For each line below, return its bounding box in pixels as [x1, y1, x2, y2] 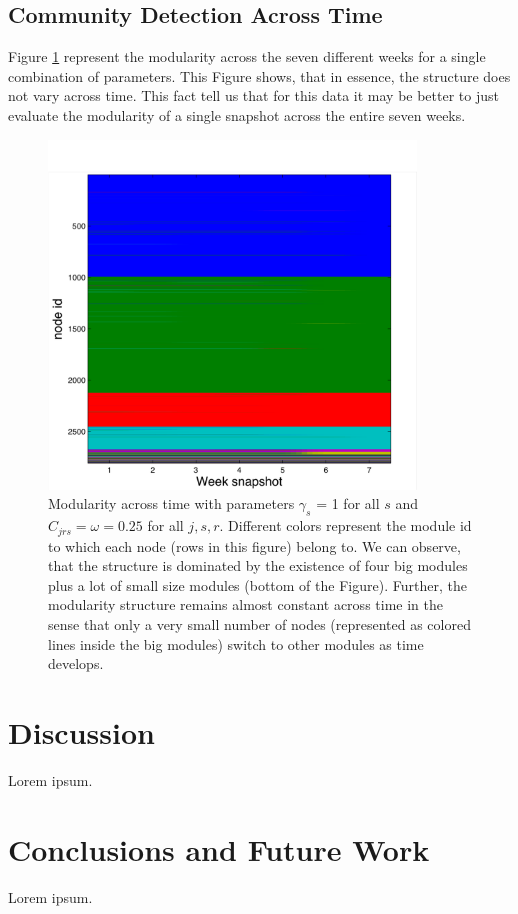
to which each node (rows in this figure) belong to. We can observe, [48, 535, 461, 556]
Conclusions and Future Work [8, 828, 430, 869]
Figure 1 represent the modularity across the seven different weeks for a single [8, 46, 486, 67]
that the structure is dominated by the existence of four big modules [48, 555, 468, 576]
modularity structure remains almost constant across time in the [48, 594, 443, 615]
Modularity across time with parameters [48, 493, 295, 514]
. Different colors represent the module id [219, 515, 472, 536]
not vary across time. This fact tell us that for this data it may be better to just [8, 85, 499, 106]
